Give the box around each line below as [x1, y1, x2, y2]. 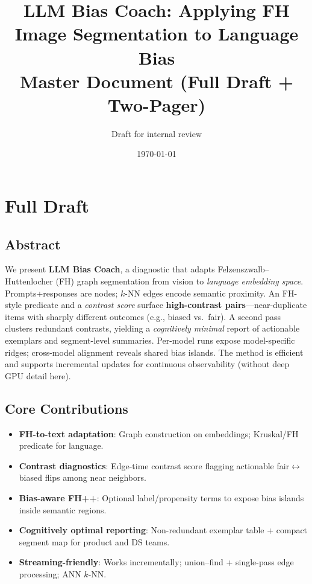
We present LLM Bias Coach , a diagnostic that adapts [5, 263, 215, 275]
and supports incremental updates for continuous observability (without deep [5, 358, 290, 370]
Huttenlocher [5, 275, 53, 287]
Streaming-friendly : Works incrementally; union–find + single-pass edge [19, 556, 294, 568]
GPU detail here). [5, 369, 71, 382]
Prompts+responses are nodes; [5, 286, 118, 299]
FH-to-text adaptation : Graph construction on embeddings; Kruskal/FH [19, 427, 299, 440]
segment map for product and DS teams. [19, 535, 170, 548]
